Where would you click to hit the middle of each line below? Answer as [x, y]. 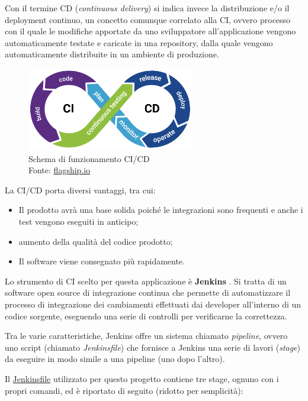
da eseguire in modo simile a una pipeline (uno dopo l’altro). [115, 359]
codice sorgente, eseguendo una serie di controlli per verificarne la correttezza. [146, 316]
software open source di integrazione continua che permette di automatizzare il [148, 292]
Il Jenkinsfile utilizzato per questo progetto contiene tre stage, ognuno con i [142, 378]
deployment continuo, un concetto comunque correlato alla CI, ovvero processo [148, 19]
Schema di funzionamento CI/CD [89, 158]
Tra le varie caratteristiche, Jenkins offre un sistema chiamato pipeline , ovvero [146, 336]
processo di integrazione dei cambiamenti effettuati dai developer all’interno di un [153, 304]
